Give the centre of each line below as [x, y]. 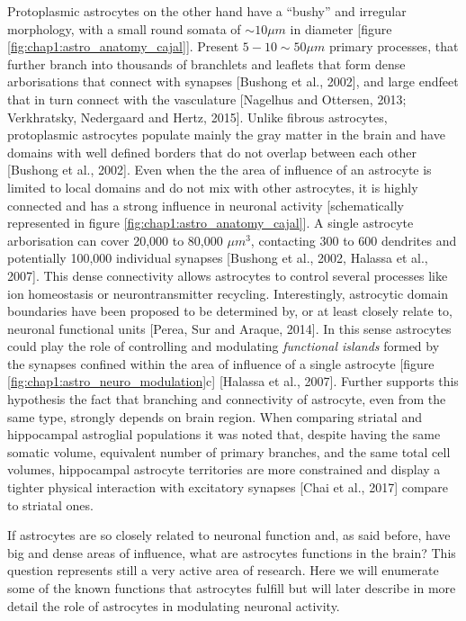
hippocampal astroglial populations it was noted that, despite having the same [224, 434]
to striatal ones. [50, 504]
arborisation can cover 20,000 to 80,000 [115, 240]
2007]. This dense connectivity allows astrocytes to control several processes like [228, 275]
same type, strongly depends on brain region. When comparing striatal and [215, 416]
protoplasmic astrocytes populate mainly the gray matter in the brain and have [226, 135]
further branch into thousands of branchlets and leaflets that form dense [206, 63]
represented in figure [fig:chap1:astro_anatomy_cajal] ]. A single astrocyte [211, 223]
